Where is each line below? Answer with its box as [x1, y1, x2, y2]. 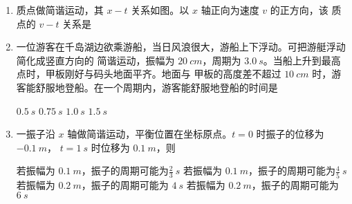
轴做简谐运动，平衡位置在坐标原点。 [67, 127, 232, 141]
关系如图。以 [131, 3, 189, 17]
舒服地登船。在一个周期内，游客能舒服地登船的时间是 [35, 80, 278, 94]
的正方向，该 [270, 3, 328, 17]
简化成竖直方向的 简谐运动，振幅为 [16, 53, 175, 67]
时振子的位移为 [256, 127, 324, 141]
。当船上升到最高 [263, 53, 341, 67]
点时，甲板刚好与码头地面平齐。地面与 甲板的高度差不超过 [16, 66, 281, 81]
